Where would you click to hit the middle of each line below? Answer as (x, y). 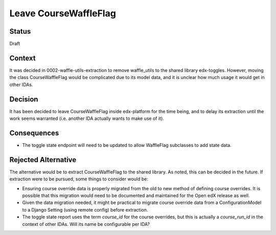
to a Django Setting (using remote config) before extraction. (85, 210)
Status (20, 31)
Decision (24, 99)
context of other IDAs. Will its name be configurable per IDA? (86, 224)
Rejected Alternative (43, 160)
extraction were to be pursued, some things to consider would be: (79, 179)
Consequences (34, 133)
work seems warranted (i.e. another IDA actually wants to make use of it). (87, 119)
